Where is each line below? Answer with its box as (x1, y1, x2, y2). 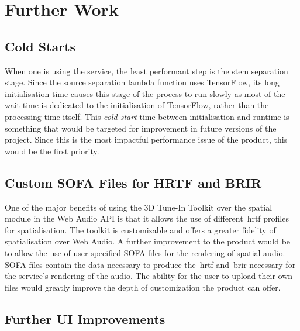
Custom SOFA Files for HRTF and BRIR (5, 173, 262, 191)
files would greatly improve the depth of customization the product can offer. (5, 281, 281, 293)
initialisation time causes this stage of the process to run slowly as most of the (5, 87, 285, 99)
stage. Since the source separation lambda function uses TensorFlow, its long (5, 76, 280, 88)
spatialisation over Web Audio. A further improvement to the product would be (5, 235, 291, 247)
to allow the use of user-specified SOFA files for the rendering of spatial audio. (5, 246, 285, 258)
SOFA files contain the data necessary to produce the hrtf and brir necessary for (5, 258, 296, 270)
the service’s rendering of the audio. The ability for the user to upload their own (5, 270, 293, 282)
